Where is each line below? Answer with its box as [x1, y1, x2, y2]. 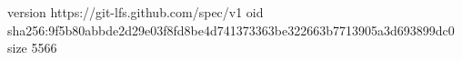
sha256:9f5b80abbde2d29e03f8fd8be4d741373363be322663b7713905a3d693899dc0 [7, 20, 455, 39]
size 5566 [7, 38, 57, 57]
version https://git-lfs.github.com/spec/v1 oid [7, 3, 264, 21]
